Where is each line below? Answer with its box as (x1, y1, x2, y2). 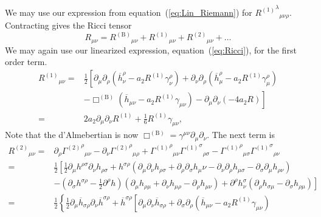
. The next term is (207, 128, 275, 141)
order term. (5, 55, 47, 68)
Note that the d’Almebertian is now (5, 128, 139, 141)
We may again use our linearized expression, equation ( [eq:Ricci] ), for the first (5, 43, 297, 56)
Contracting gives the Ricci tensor (5, 19, 132, 32)
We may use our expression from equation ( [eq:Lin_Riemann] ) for (5, 5, 252, 18)
